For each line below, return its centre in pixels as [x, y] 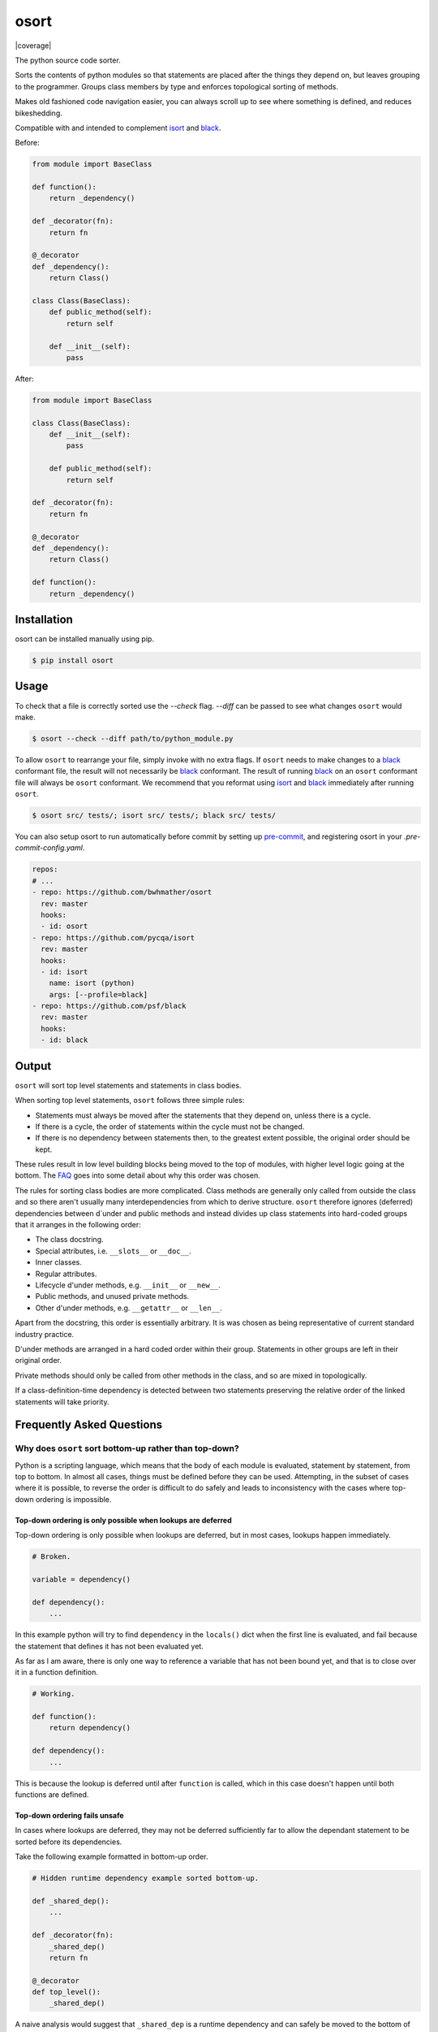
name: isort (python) [92, 983]
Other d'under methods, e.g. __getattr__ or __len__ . [129, 1308]
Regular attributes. [66, 1274]
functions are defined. [52, 1795]
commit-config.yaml [49, 848]
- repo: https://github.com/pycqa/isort [113, 938]
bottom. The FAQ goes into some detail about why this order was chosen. [137, 1175]
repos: [45, 869]
